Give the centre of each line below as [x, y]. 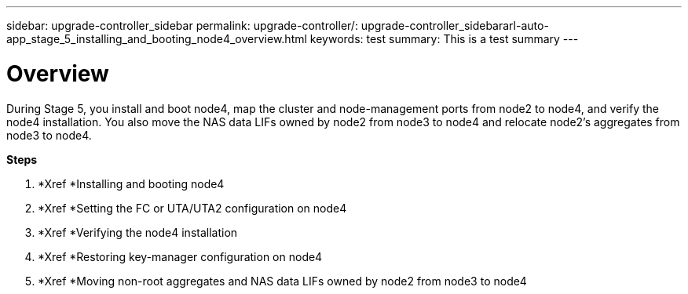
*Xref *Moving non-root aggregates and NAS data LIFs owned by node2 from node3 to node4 [282, 281]
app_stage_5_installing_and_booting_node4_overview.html [157, 39]
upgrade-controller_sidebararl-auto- [455, 25]
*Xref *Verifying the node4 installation [138, 232]
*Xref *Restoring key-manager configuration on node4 [180, 256]
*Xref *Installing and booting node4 [131, 183]
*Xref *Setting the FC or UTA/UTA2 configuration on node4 [192, 208]
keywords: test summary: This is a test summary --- [444, 39]
